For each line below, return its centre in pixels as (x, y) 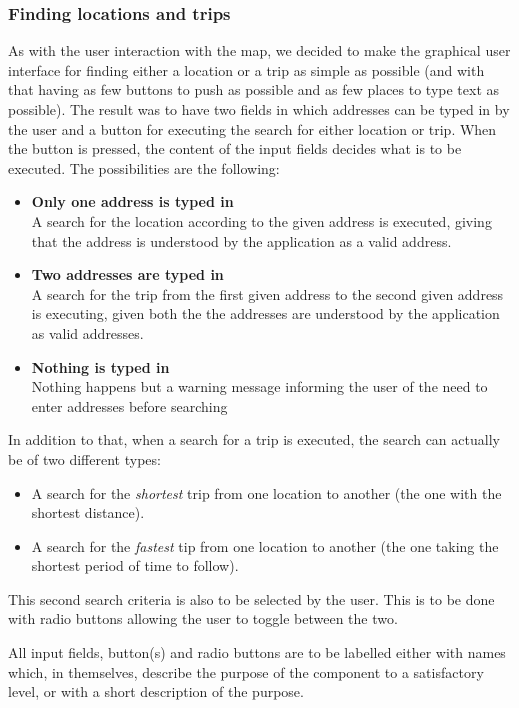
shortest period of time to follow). (135, 565)
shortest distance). (88, 512)
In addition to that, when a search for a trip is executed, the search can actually (254, 439)
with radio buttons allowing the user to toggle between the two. (203, 618)
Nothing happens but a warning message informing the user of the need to (259, 386)
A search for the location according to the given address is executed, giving (261, 220)
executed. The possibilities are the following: (144, 167)
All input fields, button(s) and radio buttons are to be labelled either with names (257, 652)
